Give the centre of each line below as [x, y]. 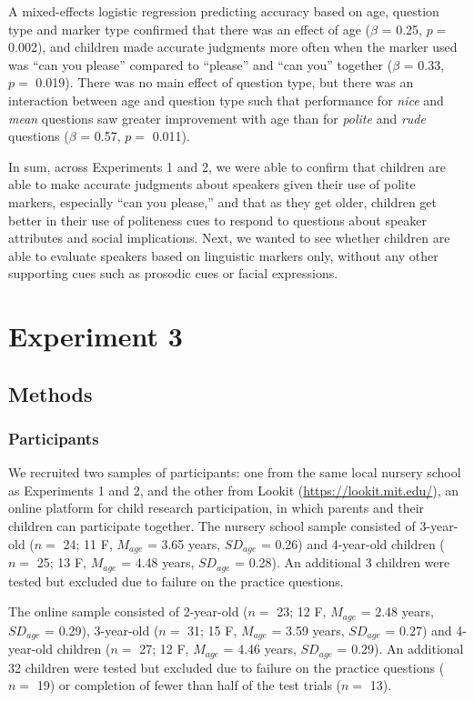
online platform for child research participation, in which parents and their [217, 508]
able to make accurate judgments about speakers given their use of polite [212, 184]
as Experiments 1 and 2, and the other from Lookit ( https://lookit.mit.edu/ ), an [234, 490]
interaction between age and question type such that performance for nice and [226, 100]
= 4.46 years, [260, 649]
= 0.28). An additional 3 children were [343, 562]
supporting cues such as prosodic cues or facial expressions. [173, 273]
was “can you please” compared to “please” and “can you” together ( [201, 64]
